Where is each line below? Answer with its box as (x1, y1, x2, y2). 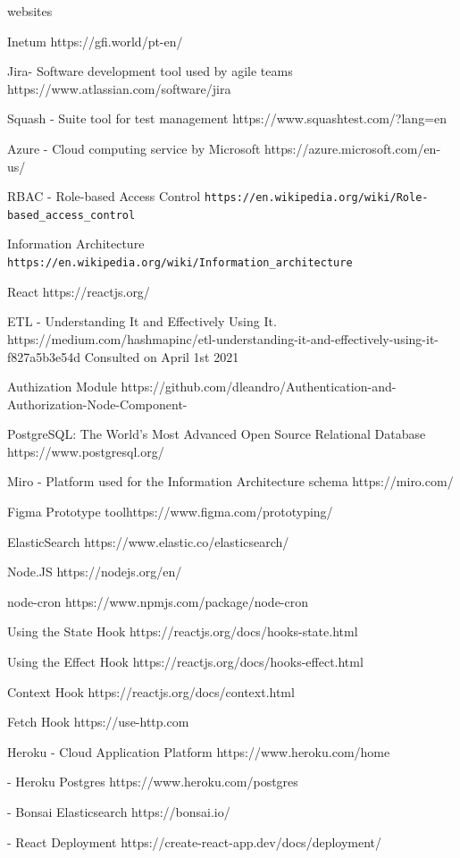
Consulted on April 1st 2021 (84, 347, 239, 366)
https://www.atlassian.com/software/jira (7, 79, 231, 97)
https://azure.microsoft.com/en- (264, 139, 441, 157)
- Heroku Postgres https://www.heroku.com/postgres (7, 772, 298, 791)
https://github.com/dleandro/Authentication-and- (121, 377, 397, 396)
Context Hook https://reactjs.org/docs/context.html (7, 682, 295, 701)
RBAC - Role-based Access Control (7, 187, 201, 206)
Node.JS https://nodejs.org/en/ (7, 562, 182, 581)
